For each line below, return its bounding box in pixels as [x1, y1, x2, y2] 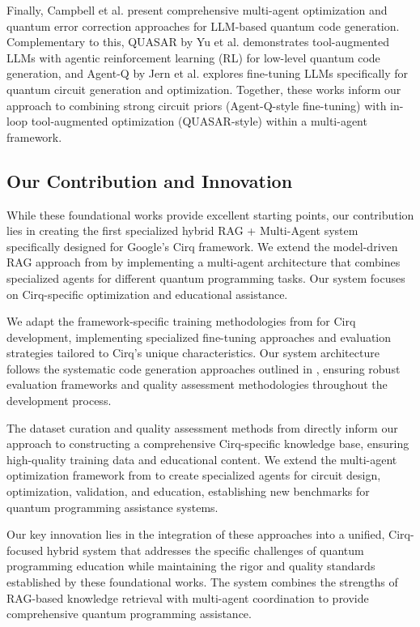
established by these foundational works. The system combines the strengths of [6, 574, 398, 591]
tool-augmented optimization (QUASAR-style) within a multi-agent [31, 113, 367, 130]
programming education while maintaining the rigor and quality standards [6, 557, 375, 574]
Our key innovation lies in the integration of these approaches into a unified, [6, 526, 385, 543]
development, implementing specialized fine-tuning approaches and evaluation [6, 328, 392, 345]
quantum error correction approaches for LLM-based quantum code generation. [6, 17, 400, 34]
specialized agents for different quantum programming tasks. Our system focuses [6, 269, 405, 286]
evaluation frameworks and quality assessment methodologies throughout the [6, 376, 388, 393]
